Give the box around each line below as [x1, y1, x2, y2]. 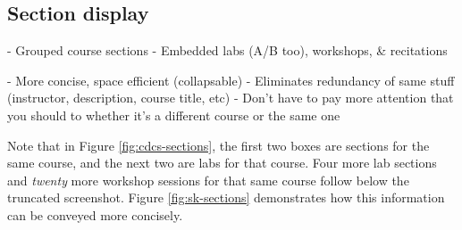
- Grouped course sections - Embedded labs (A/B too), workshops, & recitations [7, 41, 448, 60]
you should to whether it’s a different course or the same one [7, 105, 340, 124]
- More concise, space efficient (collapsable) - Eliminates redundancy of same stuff [7, 70, 455, 89]
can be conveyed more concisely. [7, 205, 183, 224]
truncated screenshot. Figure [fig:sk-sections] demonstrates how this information [7, 188, 445, 207]
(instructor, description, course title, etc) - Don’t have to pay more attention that [7, 88, 454, 107]
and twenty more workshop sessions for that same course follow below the [7, 170, 409, 189]
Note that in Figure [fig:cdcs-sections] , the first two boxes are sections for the [7, 136, 430, 154]
